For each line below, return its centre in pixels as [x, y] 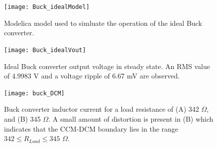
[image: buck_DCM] [34, 93]
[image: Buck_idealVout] [45, 50]
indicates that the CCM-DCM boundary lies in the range [91, 128]
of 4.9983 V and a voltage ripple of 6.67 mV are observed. [92, 76]
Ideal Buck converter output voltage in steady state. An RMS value [107, 66]
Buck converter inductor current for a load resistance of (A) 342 [102, 109]
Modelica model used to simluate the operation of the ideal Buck [103, 23]
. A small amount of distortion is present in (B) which [131, 118]
